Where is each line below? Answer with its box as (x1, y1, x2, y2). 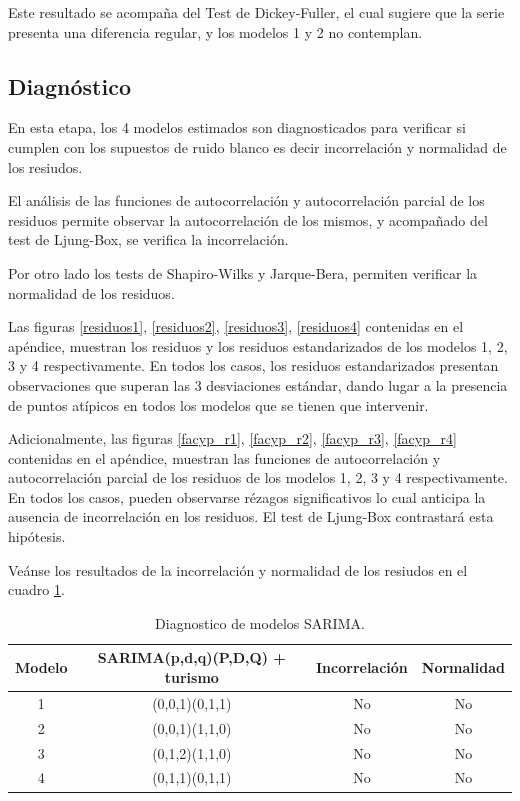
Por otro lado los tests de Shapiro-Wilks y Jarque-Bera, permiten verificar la (8, 262, 478, 283)
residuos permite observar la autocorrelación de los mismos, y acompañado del (8, 209, 488, 230)
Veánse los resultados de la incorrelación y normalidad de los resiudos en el (8, 559, 468, 580)
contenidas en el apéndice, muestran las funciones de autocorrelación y (8, 447, 441, 468)
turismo (164, 667, 219, 688)
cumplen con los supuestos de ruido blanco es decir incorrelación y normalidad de (8, 136, 507, 157)
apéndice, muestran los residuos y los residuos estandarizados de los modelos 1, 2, (8, 335, 508, 356)
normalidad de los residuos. (8, 282, 175, 303)
